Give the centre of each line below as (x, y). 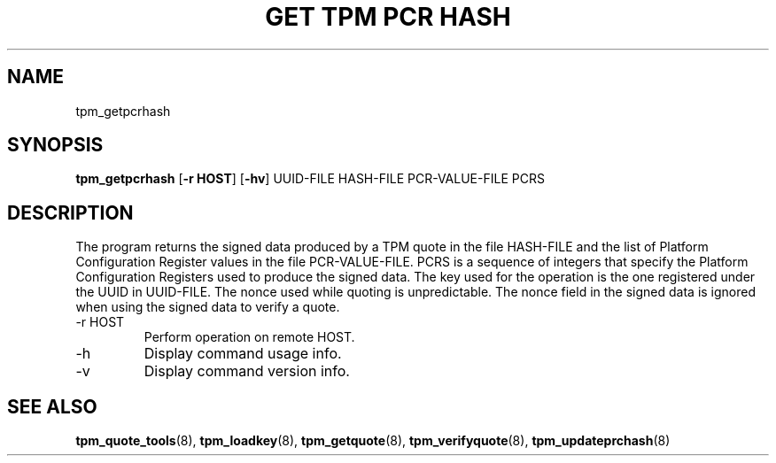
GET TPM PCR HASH (388, 17)
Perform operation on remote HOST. (249, 337)
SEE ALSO (52, 406)
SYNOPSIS (55, 145)
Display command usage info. (243, 354)
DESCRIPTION (70, 212)
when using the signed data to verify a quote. (208, 307)
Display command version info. (247, 371)
